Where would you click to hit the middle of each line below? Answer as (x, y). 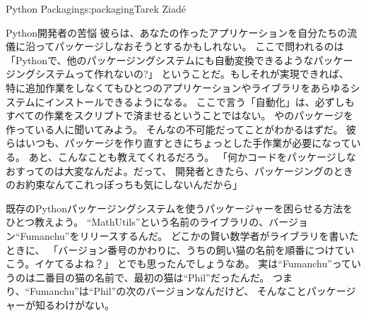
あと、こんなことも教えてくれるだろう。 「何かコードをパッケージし (187, 156)
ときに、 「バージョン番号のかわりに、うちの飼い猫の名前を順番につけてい (180, 249)
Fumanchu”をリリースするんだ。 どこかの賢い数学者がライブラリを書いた (189, 235)
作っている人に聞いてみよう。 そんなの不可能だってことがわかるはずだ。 (175, 129)
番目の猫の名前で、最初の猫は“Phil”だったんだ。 (157, 277)
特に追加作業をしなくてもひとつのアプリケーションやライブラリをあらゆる (178, 87)
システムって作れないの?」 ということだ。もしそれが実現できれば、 (192, 74)
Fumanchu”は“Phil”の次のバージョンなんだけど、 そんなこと (168, 291)
